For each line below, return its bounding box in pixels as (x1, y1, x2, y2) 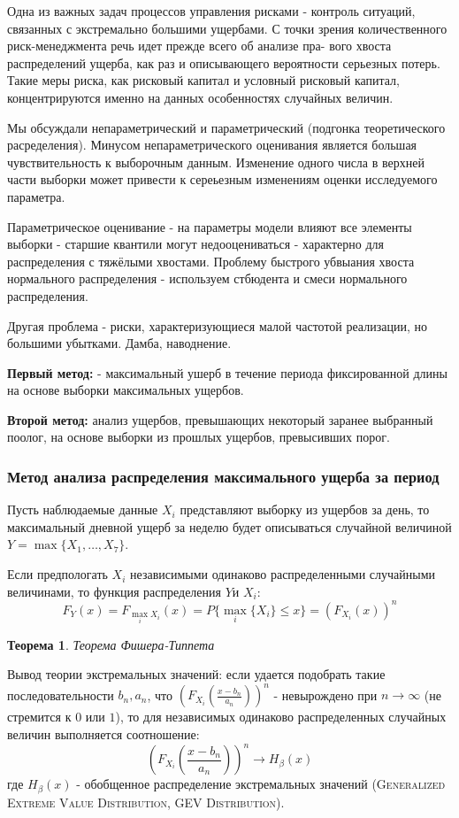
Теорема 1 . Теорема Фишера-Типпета (7, 635, 215, 653)
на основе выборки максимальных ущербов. (7, 381, 244, 399)
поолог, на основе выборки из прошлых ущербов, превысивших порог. (7, 428, 390, 446)
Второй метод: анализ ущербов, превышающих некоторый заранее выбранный (7, 410, 433, 428)
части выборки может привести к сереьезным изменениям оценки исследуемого (7, 170, 438, 189)
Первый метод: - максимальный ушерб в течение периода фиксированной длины (7, 363, 448, 382)
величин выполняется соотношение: (7, 725, 200, 744)
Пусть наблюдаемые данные (7, 500, 158, 519)
